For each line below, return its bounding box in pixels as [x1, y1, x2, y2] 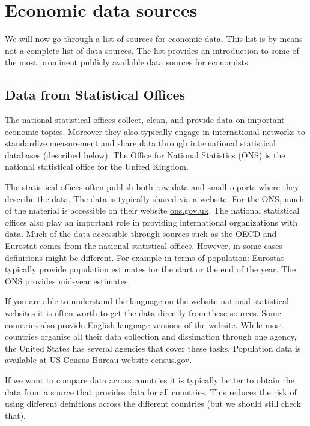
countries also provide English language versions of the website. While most [5, 318, 283, 331]
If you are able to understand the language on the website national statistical [5, 295, 289, 307]
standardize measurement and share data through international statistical [5, 137, 276, 149]
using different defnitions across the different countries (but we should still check [5, 397, 302, 410]
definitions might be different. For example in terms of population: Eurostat [5, 251, 284, 263]
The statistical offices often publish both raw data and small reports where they [5, 181, 299, 193]
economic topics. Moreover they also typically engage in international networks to [5, 125, 305, 137]
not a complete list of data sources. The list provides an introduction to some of [5, 44, 299, 56]
